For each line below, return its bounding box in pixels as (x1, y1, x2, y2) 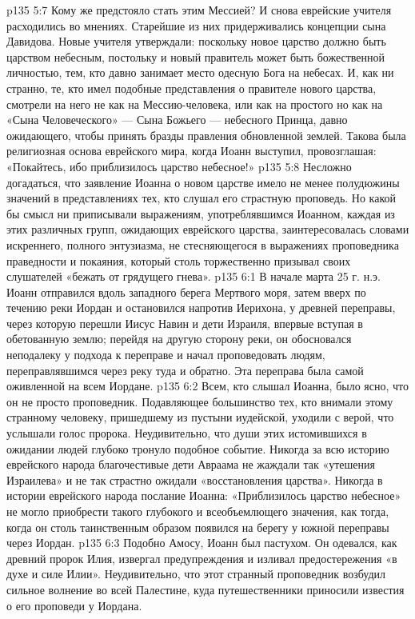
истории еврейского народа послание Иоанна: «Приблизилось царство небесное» (6, 487, 401, 504)
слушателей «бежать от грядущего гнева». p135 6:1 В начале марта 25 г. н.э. (6, 268, 381, 285)
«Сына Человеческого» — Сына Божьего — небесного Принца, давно (6, 111, 348, 128)
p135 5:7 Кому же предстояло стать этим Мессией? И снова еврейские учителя (6, 2, 392, 18)
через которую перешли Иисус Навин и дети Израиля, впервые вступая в (6, 314, 363, 331)
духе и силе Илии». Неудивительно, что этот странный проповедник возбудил (6, 565, 386, 582)
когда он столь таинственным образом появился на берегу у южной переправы (6, 518, 389, 535)
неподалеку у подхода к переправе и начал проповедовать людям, (6, 346, 325, 363)
